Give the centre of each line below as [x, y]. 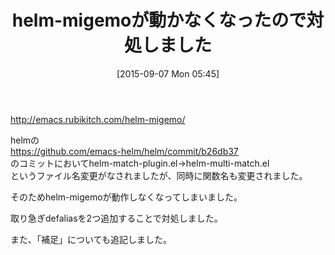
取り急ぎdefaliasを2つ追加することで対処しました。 [116, 218]
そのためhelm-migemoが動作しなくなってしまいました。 [126, 197]
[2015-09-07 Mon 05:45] [168, 73]
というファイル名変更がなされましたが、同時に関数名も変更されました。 [159, 175]
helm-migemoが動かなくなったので [159, 20]
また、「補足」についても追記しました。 [91, 239]
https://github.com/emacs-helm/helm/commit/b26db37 [124, 151]
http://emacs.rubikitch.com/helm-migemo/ [98, 119]
